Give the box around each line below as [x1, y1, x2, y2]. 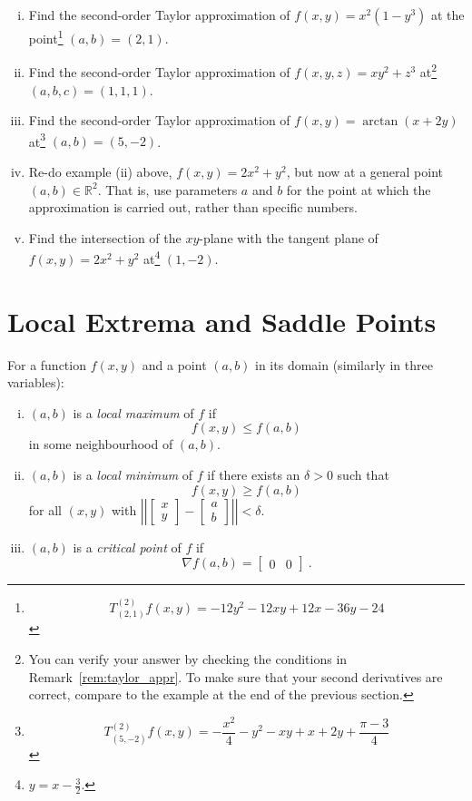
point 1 [28, 26, 64, 47]
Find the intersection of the [28, 228, 182, 247]
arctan [362, 115, 398, 129]
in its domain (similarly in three [255, 355, 433, 374]
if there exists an [207, 465, 300, 484]
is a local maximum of [73, 403, 194, 422]
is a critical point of [73, 537, 182, 556]
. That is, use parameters [97, 180, 238, 199]
